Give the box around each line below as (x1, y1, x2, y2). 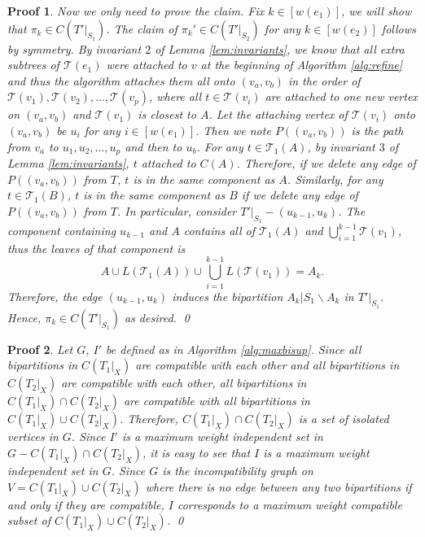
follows (381, 20, 416, 37)
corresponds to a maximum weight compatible (177, 496, 402, 513)
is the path (351, 121, 404, 138)
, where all (148, 88, 202, 105)
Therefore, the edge (7, 287, 103, 304)
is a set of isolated (298, 410, 389, 427)
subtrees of (7, 56, 59, 73)
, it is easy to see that (142, 443, 251, 461)
